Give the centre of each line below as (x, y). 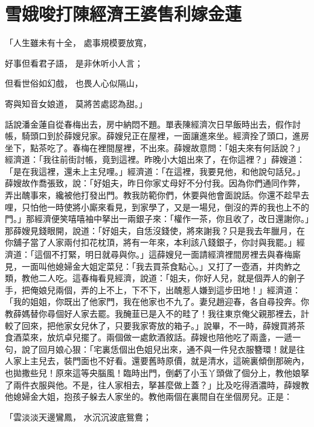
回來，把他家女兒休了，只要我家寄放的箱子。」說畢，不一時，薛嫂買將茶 (163, 325)
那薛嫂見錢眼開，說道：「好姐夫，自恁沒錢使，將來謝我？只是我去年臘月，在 (155, 230)
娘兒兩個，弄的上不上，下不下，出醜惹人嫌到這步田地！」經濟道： (169, 289)
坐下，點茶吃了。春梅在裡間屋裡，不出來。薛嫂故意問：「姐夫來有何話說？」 (155, 147)
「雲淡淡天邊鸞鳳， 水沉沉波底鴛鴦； (78, 416)
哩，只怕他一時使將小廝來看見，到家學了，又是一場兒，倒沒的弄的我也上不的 (157, 207)
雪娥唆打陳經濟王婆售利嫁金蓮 (123, 14)
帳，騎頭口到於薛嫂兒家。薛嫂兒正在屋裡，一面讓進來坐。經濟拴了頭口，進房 (157, 136)
